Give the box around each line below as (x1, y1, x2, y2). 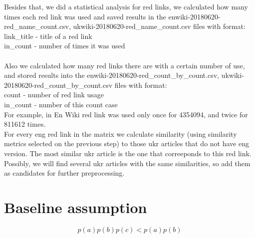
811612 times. (4, 119, 46, 129)
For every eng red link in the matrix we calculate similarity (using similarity (4, 128, 237, 139)
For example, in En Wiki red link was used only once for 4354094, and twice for (4, 109, 248, 119)
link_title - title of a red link (4, 30, 92, 41)
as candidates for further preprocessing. (4, 168, 125, 178)
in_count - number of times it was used (4, 40, 125, 51)
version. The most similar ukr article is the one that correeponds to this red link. (4, 148, 252, 158)
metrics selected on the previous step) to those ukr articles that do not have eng (4, 138, 249, 149)
